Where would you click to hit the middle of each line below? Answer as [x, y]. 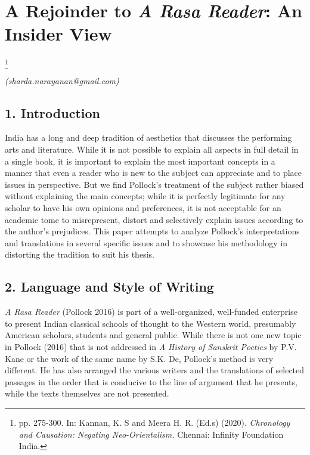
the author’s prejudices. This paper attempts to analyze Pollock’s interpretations [152, 231]
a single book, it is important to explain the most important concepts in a [140, 161]
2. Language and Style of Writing [109, 287]
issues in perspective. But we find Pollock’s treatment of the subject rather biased [154, 184]
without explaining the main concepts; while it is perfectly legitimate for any [145, 196]
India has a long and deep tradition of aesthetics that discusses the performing [148, 137]
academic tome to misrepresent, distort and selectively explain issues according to [154, 219]
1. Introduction [52, 112]
